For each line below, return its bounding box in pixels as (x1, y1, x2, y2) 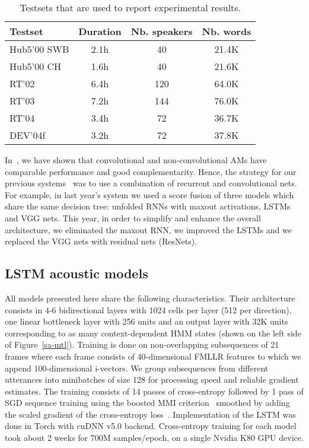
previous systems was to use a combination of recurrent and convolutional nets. (5, 177, 297, 189)
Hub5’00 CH (9, 59, 62, 73)
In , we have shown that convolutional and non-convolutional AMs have (5, 154, 267, 166)
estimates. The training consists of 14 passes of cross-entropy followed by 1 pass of (5, 385, 304, 397)
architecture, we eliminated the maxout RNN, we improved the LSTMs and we (5, 223, 292, 236)
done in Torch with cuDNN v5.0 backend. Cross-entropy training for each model (5, 420, 297, 432)
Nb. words (202, 24, 251, 38)
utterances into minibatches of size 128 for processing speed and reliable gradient (5, 373, 299, 386)
